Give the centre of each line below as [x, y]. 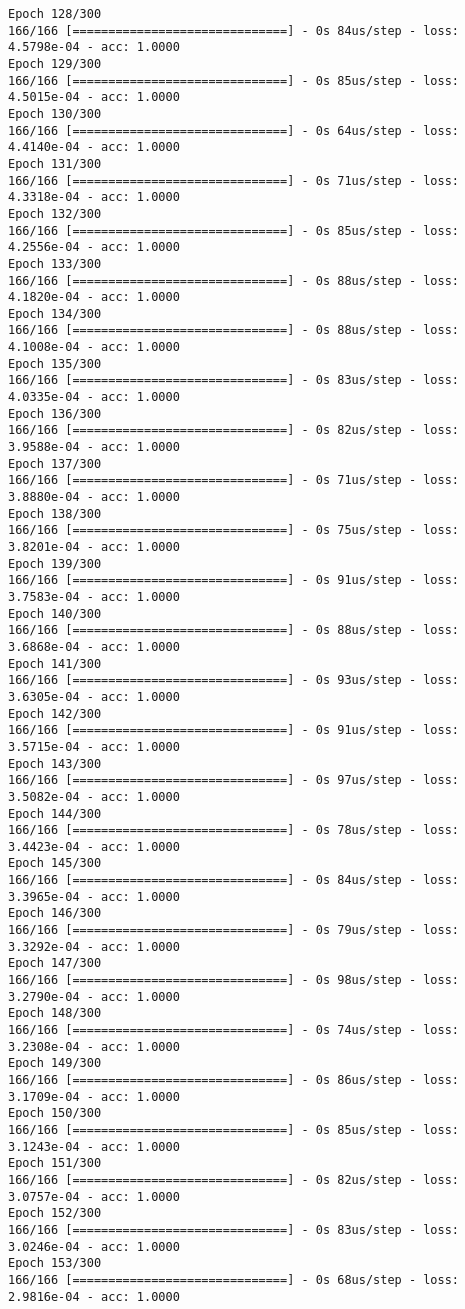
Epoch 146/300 [55, 913]
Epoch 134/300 [55, 313]
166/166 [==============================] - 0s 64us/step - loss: [234, 130]
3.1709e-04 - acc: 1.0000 [94, 1096]
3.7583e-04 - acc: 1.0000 [94, 596]
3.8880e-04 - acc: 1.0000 [94, 497]
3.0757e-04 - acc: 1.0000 [94, 1196]
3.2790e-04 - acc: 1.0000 [94, 996]
